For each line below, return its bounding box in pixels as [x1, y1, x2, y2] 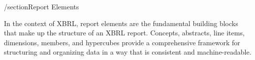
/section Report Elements [4, 1, 79, 11]
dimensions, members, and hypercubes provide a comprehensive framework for [4, 37, 240, 47]
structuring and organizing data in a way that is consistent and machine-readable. [4, 47, 252, 57]
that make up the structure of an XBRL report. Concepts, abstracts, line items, [4, 28, 245, 38]
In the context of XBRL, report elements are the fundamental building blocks [4, 18, 238, 28]
